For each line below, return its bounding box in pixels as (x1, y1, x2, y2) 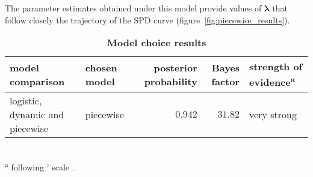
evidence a (249, 73, 296, 89)
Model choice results (107, 35, 206, 50)
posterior (153, 60, 197, 74)
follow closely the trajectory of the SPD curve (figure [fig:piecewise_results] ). (5, 13, 290, 26)
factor (211, 74, 240, 88)
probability (144, 74, 197, 88)
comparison (10, 74, 65, 88)
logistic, (10, 93, 42, 107)
